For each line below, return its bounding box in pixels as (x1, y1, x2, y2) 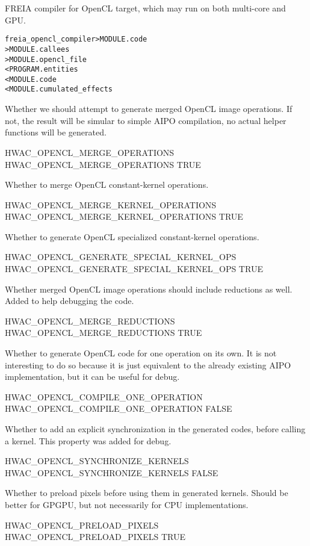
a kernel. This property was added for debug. (5, 434, 172, 447)
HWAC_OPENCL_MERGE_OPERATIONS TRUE (5, 158, 201, 170)
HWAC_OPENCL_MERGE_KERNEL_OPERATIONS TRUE (5, 210, 243, 223)
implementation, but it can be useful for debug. (5, 370, 180, 383)
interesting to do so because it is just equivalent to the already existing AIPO (5, 358, 291, 371)
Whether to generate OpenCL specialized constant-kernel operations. (5, 230, 259, 243)
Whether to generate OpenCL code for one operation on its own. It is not (5, 347, 277, 359)
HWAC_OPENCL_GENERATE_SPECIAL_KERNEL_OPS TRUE (5, 262, 263, 275)
